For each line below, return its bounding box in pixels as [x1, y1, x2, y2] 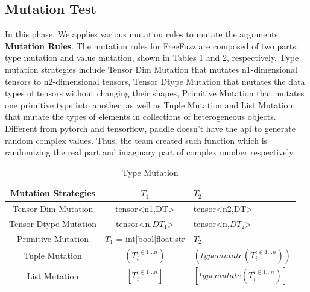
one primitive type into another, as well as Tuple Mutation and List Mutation [5, 98, 293, 111]
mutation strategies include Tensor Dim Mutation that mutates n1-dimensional [5, 63, 297, 75]
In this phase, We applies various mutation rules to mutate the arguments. [5, 28, 280, 40]
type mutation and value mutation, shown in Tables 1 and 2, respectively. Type [5, 51, 299, 64]
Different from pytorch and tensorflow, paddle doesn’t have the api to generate [5, 122, 296, 134]
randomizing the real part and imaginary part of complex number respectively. [5, 146, 296, 158]
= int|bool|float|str [116, 232, 185, 244]
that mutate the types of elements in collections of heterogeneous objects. [5, 110, 276, 123]
